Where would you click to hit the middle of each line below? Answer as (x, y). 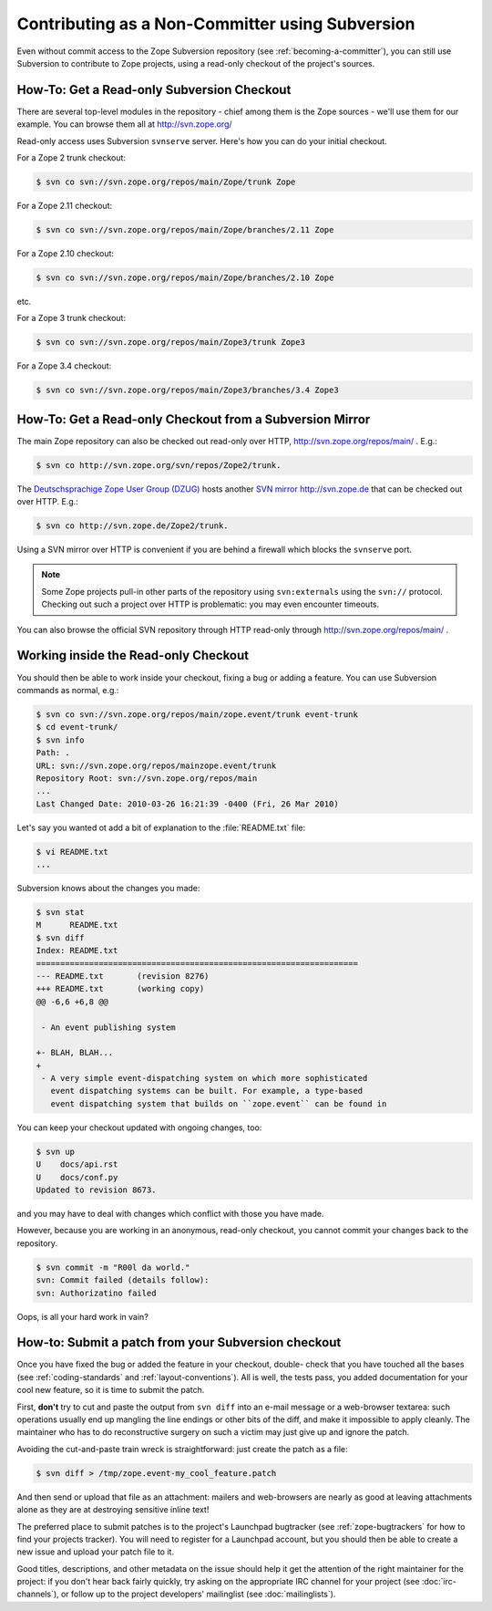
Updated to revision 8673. (96, 1190)
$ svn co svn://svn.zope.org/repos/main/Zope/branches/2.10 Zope (185, 277)
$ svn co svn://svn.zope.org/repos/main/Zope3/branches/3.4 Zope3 (187, 390)
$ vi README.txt (72, 852)
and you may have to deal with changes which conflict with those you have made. (170, 1213)
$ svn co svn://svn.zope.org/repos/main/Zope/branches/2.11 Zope (185, 229)
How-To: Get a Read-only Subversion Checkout (154, 90)
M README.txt (77, 925)
